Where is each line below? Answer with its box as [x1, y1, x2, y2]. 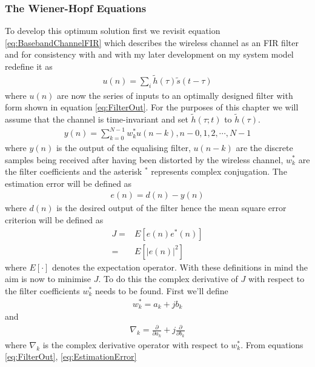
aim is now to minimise [5, 272, 91, 285]
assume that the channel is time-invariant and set [5, 113, 188, 126]
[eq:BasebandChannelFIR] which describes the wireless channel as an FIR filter [5, 36, 299, 49]
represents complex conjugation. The [151, 165, 287, 178]
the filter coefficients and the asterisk [5, 165, 142, 178]
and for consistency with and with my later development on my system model [5, 48, 294, 61]
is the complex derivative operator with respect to [42, 338, 228, 351]
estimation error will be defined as [5, 177, 132, 189]
